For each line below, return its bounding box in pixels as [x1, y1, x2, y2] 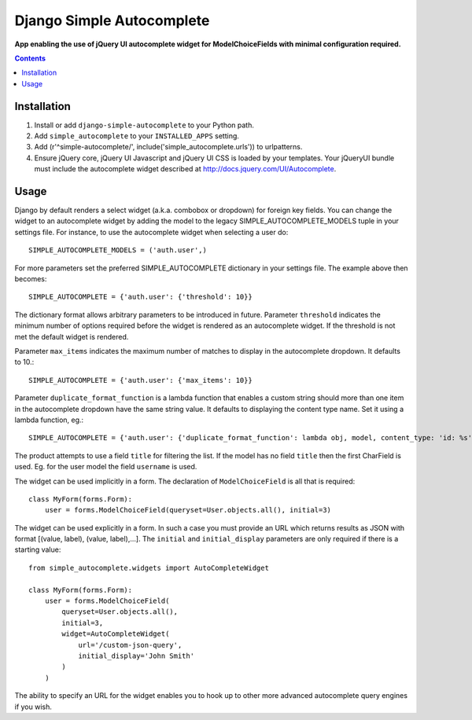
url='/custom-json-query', [78, 641, 183, 649]
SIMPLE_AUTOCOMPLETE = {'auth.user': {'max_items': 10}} [28, 376, 253, 384]
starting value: [14, 545, 61, 554]
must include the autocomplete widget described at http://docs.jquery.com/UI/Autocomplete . [34, 164, 337, 174]
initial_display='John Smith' [78, 651, 195, 660]
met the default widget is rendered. [14, 332, 129, 341]
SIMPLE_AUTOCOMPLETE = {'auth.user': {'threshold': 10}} [28, 292, 253, 302]
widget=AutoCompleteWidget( [61, 630, 170, 638]
